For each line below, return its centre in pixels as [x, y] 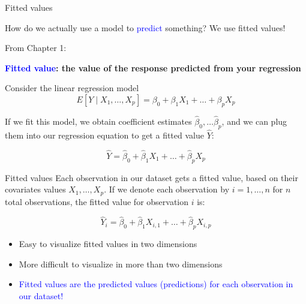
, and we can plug [254, 121]
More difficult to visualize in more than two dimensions [121, 264]
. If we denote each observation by [167, 189]
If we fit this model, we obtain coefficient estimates [98, 121]
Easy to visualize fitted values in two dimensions [108, 244]
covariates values [35, 189]
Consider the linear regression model [72, 88]
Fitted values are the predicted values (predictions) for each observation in [156, 284]
